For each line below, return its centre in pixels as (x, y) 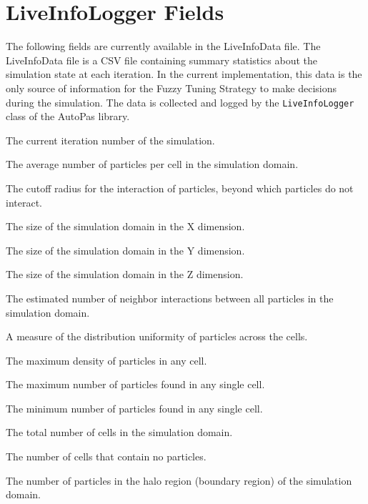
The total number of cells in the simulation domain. (119, 432)
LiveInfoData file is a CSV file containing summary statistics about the (161, 60)
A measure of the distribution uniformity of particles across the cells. (157, 336)
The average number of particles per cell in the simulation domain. (152, 164)
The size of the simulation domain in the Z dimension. (125, 274)
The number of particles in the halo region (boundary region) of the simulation (179, 480)
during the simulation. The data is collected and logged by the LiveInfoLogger (180, 102)
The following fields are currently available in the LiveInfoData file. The (163, 46)
